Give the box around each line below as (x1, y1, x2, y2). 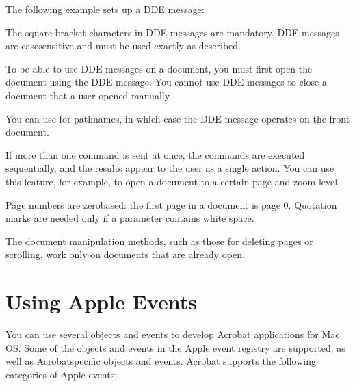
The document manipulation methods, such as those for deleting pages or (5, 233, 313, 248)
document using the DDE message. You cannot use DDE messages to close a (5, 75, 327, 89)
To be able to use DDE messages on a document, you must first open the (5, 61, 313, 75)
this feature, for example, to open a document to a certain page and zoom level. (5, 174, 341, 188)
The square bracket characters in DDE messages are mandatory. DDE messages (5, 25, 339, 39)
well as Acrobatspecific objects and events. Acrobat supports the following (5, 354, 317, 368)
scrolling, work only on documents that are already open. (5, 247, 245, 261)
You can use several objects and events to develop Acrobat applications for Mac (5, 327, 340, 342)
